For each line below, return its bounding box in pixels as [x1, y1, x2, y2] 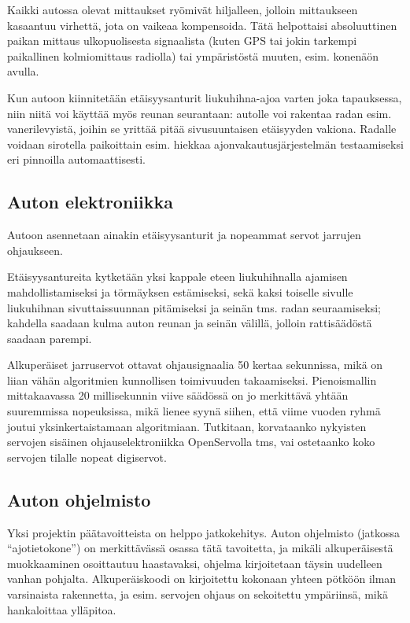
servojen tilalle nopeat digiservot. [7, 448, 167, 465]
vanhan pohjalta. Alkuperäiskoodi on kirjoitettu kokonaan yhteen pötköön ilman [7, 570, 397, 587]
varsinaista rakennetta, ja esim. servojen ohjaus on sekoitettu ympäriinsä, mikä [7, 586, 389, 603]
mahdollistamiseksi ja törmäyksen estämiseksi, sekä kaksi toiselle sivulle [7, 283, 353, 300]
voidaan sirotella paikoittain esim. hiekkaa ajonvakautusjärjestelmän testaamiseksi [7, 135, 404, 152]
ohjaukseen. [7, 241, 63, 258]
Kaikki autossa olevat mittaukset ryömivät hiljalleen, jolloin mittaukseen [7, 2, 358, 17]
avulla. [7, 63, 39, 79]
